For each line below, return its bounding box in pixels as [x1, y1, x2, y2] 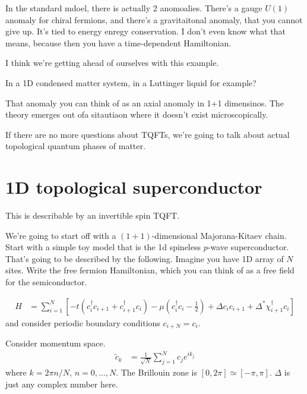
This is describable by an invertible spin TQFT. [5, 209, 180, 222]
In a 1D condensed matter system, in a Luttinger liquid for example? [5, 76, 257, 89]
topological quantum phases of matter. [5, 140, 145, 152]
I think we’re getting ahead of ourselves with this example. [5, 56, 219, 69]
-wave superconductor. [207, 241, 289, 253]
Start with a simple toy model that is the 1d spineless [5, 241, 201, 253]
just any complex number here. [5, 377, 118, 390]
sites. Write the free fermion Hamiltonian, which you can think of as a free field [5, 264, 295, 276]
